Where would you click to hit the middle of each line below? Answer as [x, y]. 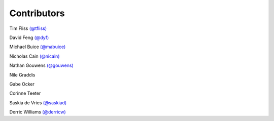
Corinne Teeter [25, 93]
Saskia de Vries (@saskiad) [38, 103]
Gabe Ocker [22, 84]
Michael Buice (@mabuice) [38, 47]
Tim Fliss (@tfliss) [28, 28]
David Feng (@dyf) [29, 37]
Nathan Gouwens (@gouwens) [41, 65]
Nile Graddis [22, 75]
